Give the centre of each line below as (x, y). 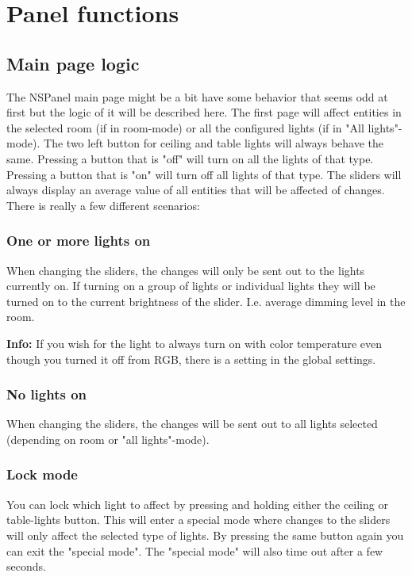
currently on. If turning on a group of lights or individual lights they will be (191, 286)
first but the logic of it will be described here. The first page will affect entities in (204, 112)
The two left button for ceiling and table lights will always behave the (214, 143)
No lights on (47, 394)
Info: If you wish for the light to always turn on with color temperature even (194, 343)
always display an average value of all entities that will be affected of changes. (196, 190)
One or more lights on (79, 241)
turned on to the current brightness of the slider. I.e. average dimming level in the (206, 301)
